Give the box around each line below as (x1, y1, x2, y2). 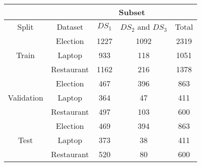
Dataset (56, 21, 83, 32)
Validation (8, 92, 44, 103)
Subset (119, 6, 145, 18)
